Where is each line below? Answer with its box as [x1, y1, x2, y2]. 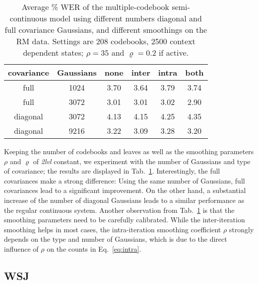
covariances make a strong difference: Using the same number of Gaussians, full [4, 175, 245, 186]
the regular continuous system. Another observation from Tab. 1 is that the [4, 204, 235, 215]
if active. [159, 47, 189, 58]
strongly [229, 224, 254, 234]
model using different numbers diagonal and [49, 12, 202, 24]
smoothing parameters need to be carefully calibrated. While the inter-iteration [4, 214, 245, 225]
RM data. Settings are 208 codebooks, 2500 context [16, 35, 195, 47]
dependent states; [23, 47, 84, 58]
